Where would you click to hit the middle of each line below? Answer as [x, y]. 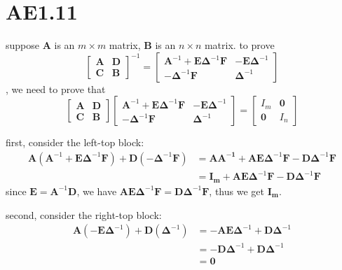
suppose [22, 45]
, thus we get [237, 191]
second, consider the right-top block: [84, 214]
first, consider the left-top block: [75, 142]
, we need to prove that [56, 88]
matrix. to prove [239, 45]
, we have [97, 191]
